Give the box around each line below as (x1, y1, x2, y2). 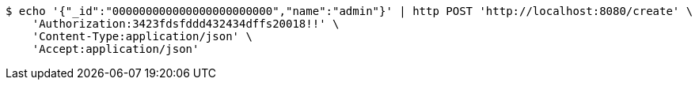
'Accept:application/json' (32, 43, 199, 55)
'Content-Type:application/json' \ (32, 30, 253, 43)
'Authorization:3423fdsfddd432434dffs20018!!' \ (32, 17, 340, 30)
